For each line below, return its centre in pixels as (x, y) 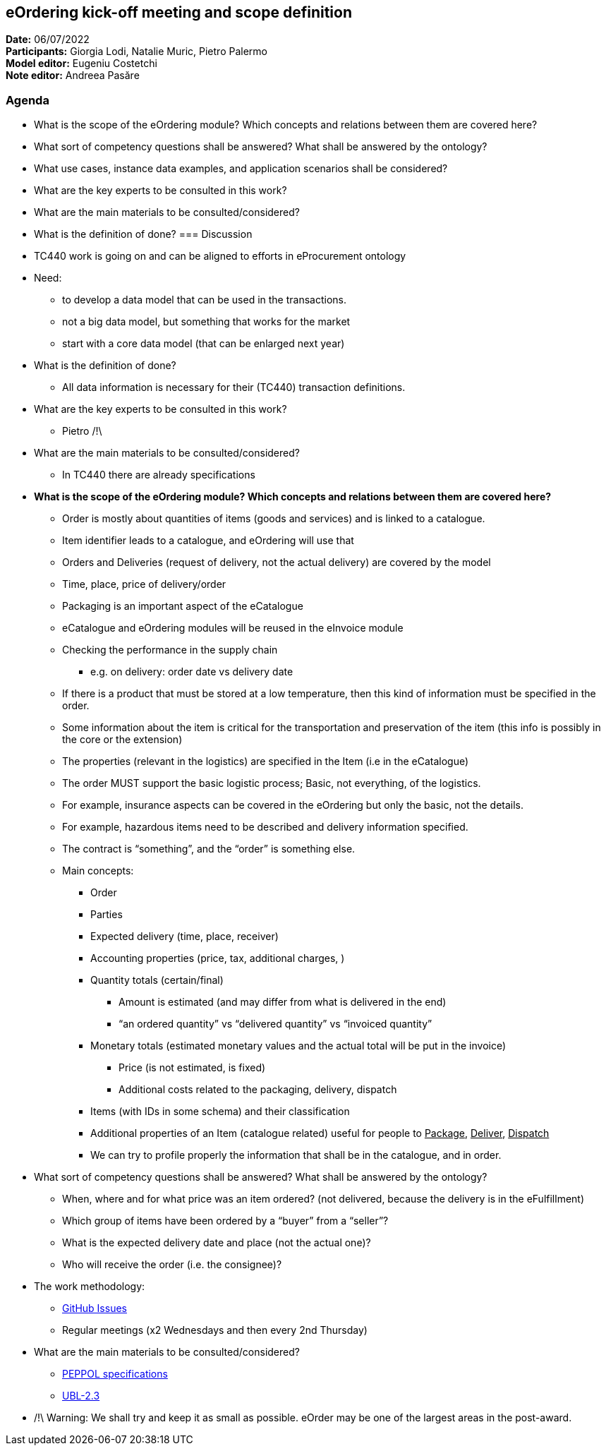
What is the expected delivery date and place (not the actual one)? (217, 1243)
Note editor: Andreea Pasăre (73, 76)
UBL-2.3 (81, 1396)
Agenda (28, 100)
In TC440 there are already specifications (159, 475)
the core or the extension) (122, 740)
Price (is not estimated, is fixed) (192, 1068)
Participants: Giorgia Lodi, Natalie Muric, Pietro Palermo (137, 52)
